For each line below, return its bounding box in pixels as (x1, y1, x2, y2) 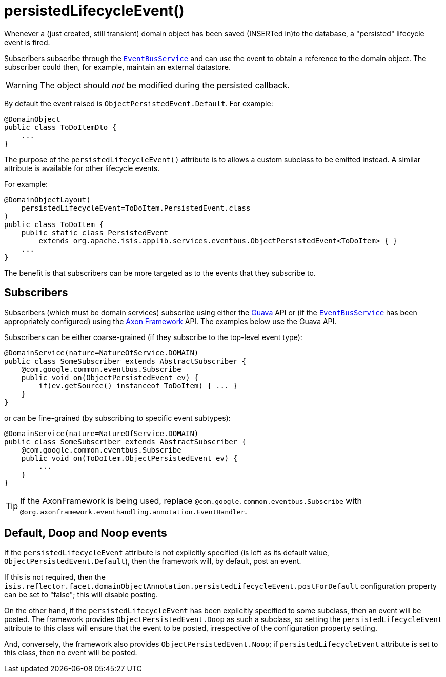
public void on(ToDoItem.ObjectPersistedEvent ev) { (21, 454, 238, 462)
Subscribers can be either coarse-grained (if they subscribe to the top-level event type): (4, 332, 302, 342)
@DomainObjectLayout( (4, 195, 91, 204)
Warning (6, 80, 38, 90)
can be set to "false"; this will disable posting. (4, 590, 158, 599)
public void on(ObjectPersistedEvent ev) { (21, 373, 199, 382)
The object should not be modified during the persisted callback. (39, 80, 290, 90)
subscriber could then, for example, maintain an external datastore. (4, 62, 231, 71)
